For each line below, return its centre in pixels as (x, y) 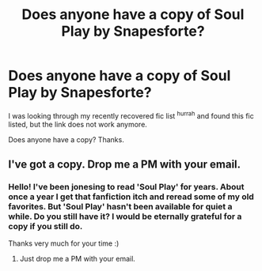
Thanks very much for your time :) (64, 243)
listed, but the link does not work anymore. (78, 124)
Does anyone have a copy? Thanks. (66, 139)
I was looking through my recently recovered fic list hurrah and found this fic (131, 115)
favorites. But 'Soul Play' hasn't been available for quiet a (120, 206)
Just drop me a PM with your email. (78, 259)
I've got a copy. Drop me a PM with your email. (125, 164)
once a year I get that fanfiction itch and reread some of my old (131, 197)
